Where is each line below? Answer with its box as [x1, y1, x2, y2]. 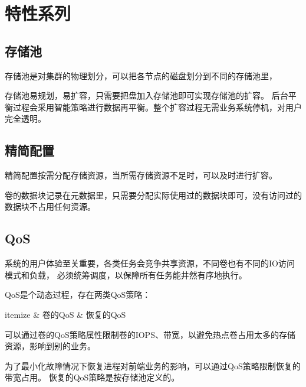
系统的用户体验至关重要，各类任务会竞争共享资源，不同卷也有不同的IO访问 [5, 257, 295, 269]
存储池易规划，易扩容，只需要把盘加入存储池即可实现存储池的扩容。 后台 [5, 89, 288, 102]
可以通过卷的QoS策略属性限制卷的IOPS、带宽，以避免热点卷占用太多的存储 [5, 328, 295, 340]
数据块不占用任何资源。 [5, 200, 96, 213]
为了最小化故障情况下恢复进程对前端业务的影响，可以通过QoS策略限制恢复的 [5, 359, 301, 372]
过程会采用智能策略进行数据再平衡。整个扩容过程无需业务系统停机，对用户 [12, 100, 302, 113]
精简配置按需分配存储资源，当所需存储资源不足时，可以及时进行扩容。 [5, 169, 277, 181]
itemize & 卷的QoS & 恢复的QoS [5, 308, 126, 320]
